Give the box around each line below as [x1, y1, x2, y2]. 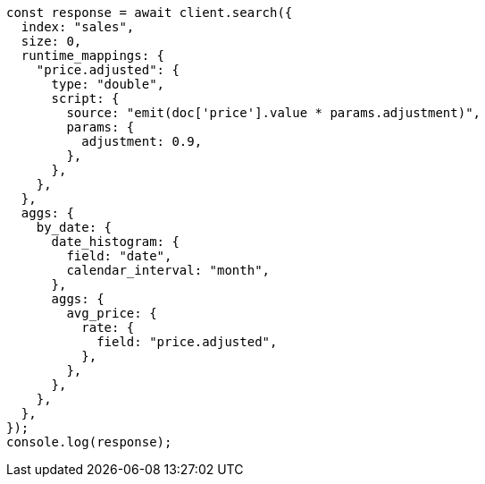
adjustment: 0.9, [81, 134, 203, 149]
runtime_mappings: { [21, 48, 165, 63]
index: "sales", [21, 20, 135, 34]
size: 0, [21, 34, 82, 48]
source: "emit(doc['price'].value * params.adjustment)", [66, 106, 481, 120]
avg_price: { [66, 306, 157, 320]
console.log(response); [6, 435, 172, 449]
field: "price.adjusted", [96, 335, 278, 349]
